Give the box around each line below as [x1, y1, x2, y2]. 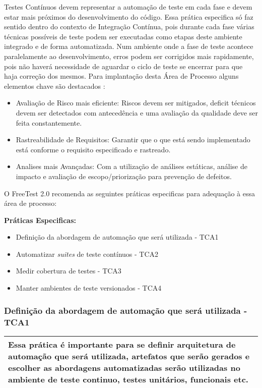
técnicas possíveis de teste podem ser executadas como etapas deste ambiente [4, 31, 242, 41]
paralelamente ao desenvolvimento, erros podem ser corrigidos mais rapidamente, [4, 50, 254, 61]
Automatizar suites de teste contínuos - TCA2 [16, 248, 159, 259]
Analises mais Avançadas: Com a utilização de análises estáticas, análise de [16, 161, 247, 172]
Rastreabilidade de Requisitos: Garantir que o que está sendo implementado [16, 134, 250, 145]
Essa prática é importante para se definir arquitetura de [8, 338, 236, 350]
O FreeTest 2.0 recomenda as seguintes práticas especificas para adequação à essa [4, 188, 255, 198]
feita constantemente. [16, 117, 82, 128]
